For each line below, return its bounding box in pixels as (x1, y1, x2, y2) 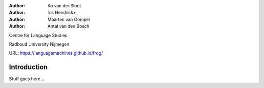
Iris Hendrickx (47, 10, 76, 16)
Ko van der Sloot (47, 3, 81, 8)
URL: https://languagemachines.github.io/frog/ (9, 50, 103, 56)
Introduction (9, 63, 48, 71)
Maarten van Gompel (47, 16, 90, 22)
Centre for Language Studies (9, 32, 67, 38)
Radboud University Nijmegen (9, 41, 69, 47)
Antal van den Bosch (47, 23, 89, 29)
